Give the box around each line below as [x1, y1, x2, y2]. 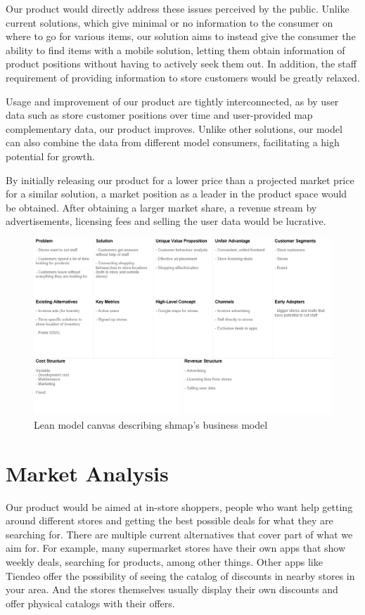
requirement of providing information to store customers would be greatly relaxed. [6, 70, 360, 84]
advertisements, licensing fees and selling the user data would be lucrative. [6, 214, 326, 228]
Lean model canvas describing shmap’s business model [34, 417, 268, 432]
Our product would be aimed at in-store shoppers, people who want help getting [6, 499, 353, 514]
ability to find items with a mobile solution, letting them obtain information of [6, 42, 345, 57]
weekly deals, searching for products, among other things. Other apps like [6, 554, 323, 569]
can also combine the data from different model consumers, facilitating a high [6, 135, 340, 150]
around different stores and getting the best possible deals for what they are [6, 513, 333, 528]
